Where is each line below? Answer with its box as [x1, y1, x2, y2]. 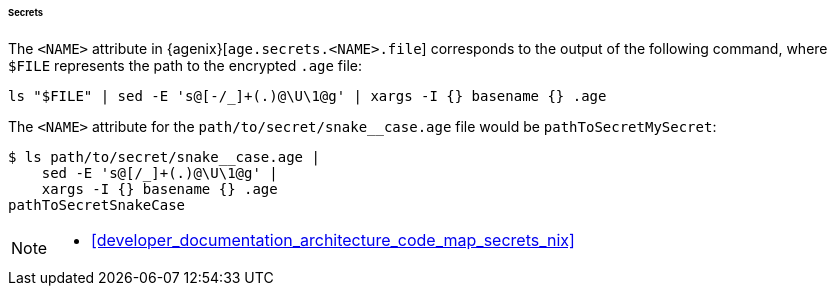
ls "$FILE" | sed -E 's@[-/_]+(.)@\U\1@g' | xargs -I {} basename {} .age [8, 87, 607, 104]
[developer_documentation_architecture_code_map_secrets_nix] [91, 229, 575, 250]
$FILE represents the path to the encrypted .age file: [8, 56, 363, 74]
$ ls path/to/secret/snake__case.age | [8, 148, 320, 165]
